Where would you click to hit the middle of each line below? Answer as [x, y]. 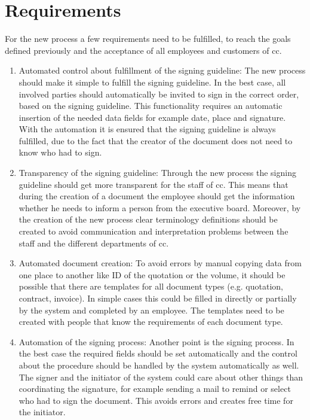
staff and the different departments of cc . [94, 243]
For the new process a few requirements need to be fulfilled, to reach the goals [148, 39]
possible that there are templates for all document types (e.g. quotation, [151, 286]
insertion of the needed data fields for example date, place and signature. [152, 117]
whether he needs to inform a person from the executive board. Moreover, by [160, 207]
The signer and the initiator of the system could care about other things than [161, 377]
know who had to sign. [60, 152]
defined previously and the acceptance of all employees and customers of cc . [143, 50]
